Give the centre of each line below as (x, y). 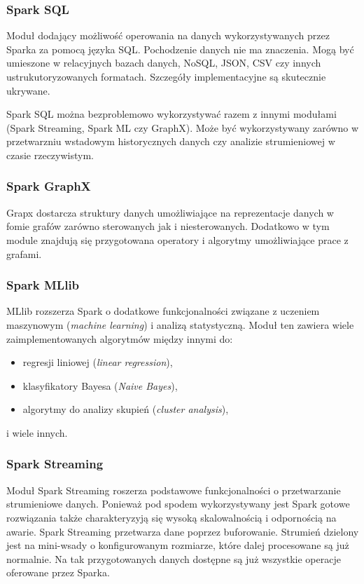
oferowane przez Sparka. (58, 572)
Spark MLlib (43, 285)
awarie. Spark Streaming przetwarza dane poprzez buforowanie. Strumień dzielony (183, 531)
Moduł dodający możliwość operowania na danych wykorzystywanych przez (168, 35)
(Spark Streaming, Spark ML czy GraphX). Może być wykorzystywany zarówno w (183, 127)
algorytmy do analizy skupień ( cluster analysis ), (126, 409)
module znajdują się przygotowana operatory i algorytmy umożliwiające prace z (177, 239)
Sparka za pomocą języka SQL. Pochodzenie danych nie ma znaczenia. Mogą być (180, 49)
